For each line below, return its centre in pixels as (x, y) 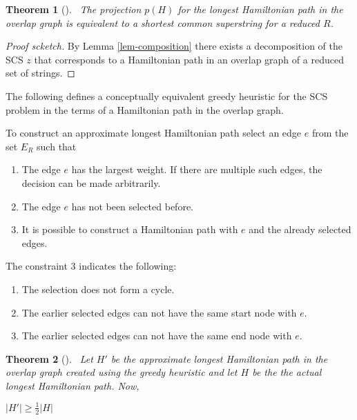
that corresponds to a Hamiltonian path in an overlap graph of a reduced (189, 59)
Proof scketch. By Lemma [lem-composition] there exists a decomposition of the (174, 46)
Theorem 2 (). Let (49, 358)
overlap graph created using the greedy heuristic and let (122, 372)
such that (57, 146)
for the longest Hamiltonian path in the (260, 9)
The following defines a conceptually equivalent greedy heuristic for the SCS (167, 96)
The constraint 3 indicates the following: (91, 266)
